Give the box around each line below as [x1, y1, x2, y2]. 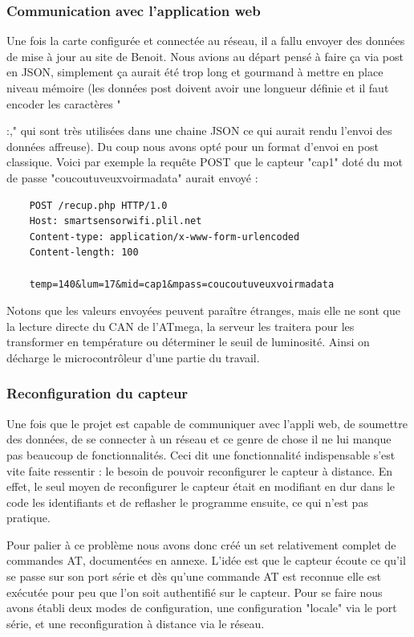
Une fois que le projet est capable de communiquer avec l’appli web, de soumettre [6, 414, 408, 431]
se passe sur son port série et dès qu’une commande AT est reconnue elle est [6, 568, 382, 585]
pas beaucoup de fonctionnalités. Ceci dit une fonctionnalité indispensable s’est [6, 446, 396, 463]
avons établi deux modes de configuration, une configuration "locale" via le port [6, 599, 397, 616]
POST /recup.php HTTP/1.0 [29, 199, 168, 211]
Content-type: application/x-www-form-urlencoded [29, 231, 300, 243]
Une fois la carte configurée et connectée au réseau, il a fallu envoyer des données [6, 32, 405, 49]
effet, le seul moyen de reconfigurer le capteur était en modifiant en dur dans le [6, 478, 396, 495]
